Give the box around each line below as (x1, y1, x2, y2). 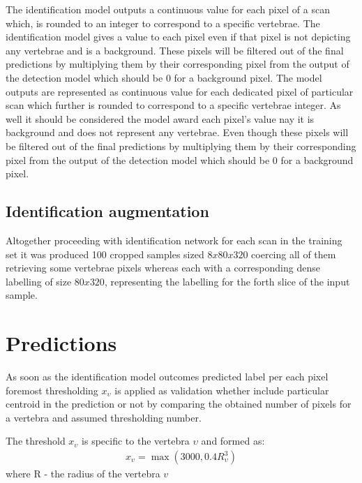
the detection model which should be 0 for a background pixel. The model (6, 70, 322, 84)
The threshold (6, 433, 66, 448)
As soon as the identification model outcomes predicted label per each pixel (6, 369, 329, 384)
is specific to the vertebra (82, 433, 190, 448)
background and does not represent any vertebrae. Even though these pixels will (6, 125, 349, 140)
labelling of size (6, 274, 72, 288)
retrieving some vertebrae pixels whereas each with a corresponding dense (6, 260, 320, 275)
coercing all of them (251, 246, 336, 261)
